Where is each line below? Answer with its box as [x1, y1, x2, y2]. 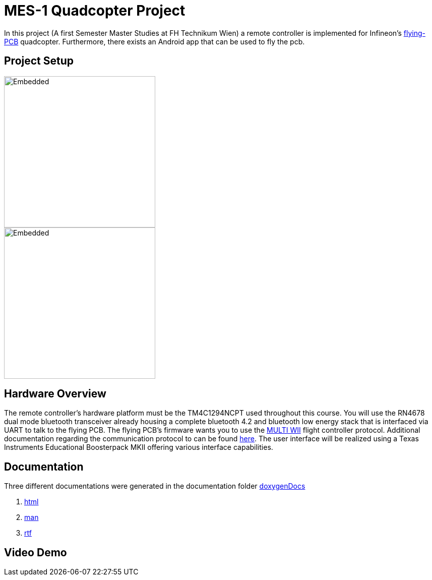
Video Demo [4, 546, 67, 559]
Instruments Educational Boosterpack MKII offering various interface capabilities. [4, 443, 273, 452]
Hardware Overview [4, 387, 106, 400]
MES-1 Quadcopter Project [4, 2, 186, 19]
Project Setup [4, 54, 74, 68]
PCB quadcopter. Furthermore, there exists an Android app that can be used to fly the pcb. [4, 37, 305, 46]
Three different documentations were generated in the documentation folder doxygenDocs [4, 482, 305, 491]
